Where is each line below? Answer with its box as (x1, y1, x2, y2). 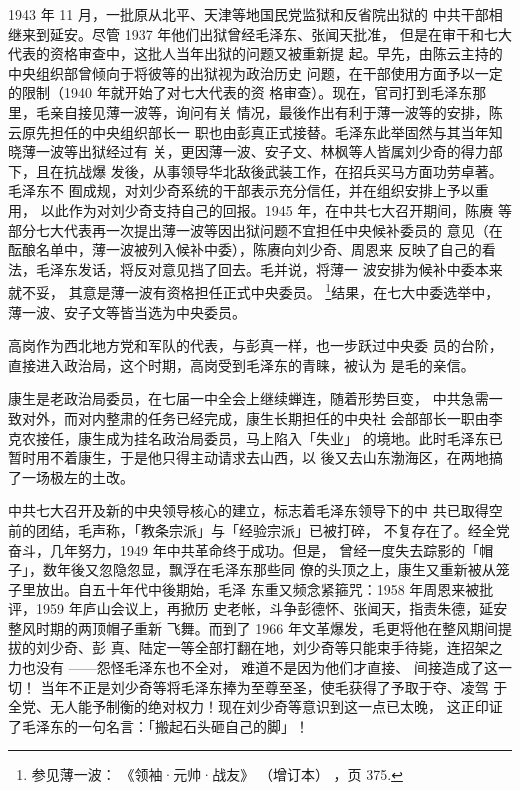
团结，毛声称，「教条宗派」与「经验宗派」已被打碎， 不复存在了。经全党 (35, 519, 510, 540)
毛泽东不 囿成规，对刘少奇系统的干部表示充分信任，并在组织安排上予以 (8, 180, 475, 201)
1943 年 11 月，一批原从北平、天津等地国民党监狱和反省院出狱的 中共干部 (8, 4, 489, 24)
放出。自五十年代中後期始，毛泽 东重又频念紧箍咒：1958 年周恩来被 (35, 578, 480, 599)
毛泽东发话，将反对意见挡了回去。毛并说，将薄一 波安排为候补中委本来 (35, 258, 503, 279)
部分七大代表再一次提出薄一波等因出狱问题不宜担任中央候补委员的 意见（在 (8, 219, 503, 240)
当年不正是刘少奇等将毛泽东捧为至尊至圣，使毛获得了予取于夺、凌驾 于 (40, 676, 508, 697)
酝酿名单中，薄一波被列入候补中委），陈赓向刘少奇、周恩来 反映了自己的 (8, 239, 482, 260)
